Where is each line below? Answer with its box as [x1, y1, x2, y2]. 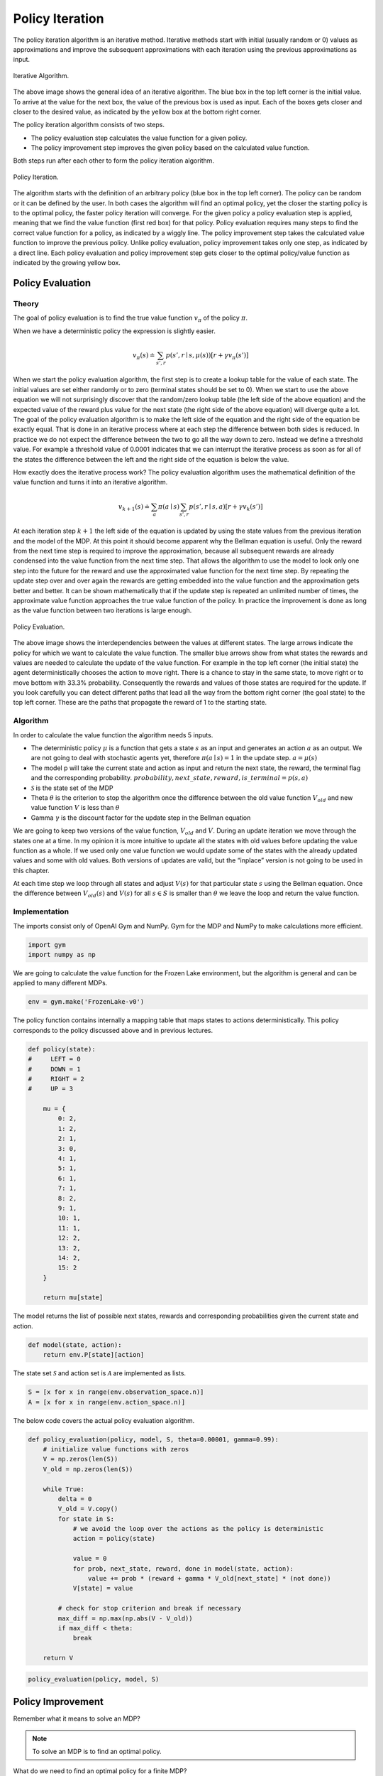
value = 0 [72, 1554, 107, 1563]
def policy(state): [28, 1045, 96, 1053]
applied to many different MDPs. [13, 979, 108, 987]
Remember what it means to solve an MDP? [13, 1714, 141, 1723]
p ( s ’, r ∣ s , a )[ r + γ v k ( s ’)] [189, 502, 263, 512]
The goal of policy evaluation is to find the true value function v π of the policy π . [13, 313, 248, 323]
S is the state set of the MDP [30, 784, 113, 792]
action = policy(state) [72, 1534, 156, 1543]
